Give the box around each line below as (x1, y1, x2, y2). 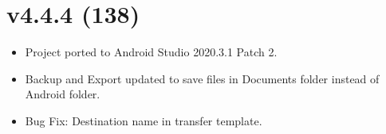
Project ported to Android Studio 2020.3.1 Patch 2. (25, 44, 278, 60)
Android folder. (25, 86, 100, 102)
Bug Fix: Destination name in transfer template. (25, 112, 262, 128)
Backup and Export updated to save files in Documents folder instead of (25, 70, 380, 86)
